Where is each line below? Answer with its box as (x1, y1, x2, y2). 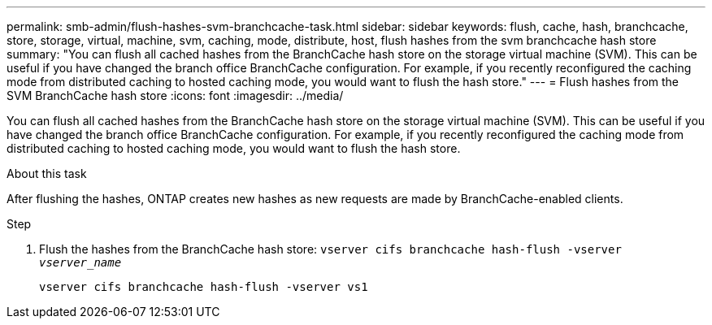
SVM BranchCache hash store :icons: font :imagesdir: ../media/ (7, 89, 344, 102)
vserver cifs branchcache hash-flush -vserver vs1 (39, 280, 368, 293)
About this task (7, 167, 87, 180)
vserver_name (39, 256, 122, 269)
